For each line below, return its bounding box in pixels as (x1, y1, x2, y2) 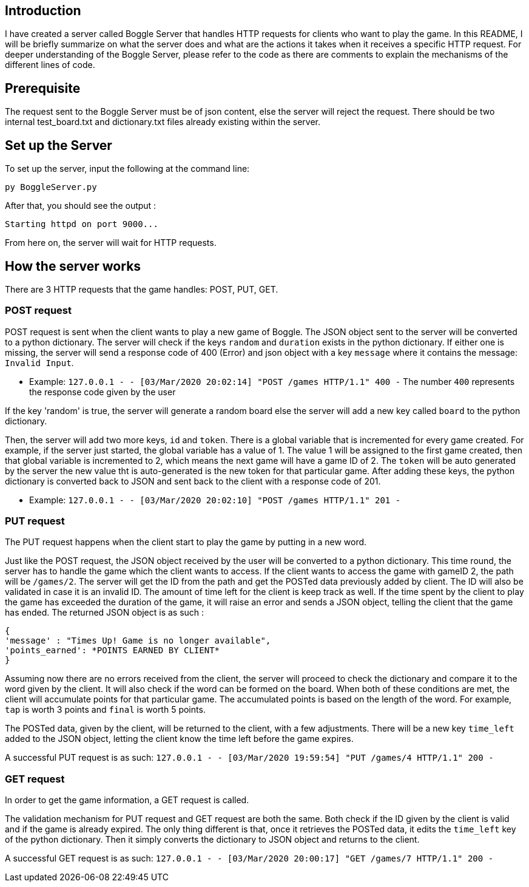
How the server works (5, 258, 141, 274)
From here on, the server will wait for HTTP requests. (5, 237, 217, 248)
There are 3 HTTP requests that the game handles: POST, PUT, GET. (5, 284, 278, 294)
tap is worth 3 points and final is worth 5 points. (5, 704, 206, 715)
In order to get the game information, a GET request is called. (5, 795, 249, 806)
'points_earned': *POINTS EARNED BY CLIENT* (5, 645, 220, 656)
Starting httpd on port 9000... (5, 219, 158, 229)
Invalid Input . (5, 357, 74, 368)
